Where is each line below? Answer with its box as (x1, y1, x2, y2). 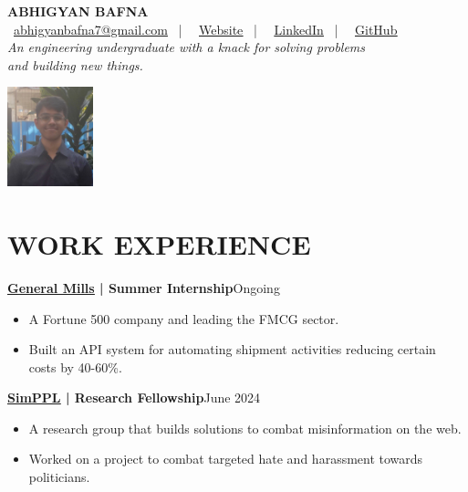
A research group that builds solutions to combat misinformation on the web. (28, 418, 462, 437)
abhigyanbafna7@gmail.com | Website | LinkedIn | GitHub (14, 19, 398, 38)
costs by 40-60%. (28, 357, 122, 376)
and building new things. (7, 55, 143, 74)
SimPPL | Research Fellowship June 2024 (7, 388, 261, 407)
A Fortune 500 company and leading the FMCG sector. (28, 309, 339, 328)
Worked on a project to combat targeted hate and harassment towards (28, 449, 423, 468)
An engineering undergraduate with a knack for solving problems (7, 37, 366, 57)
